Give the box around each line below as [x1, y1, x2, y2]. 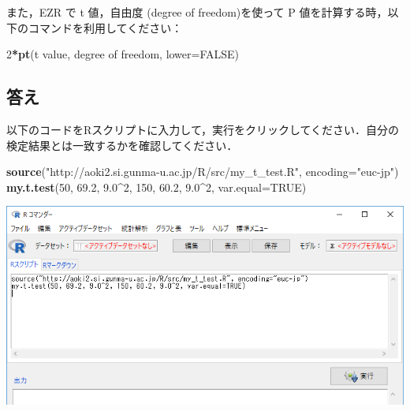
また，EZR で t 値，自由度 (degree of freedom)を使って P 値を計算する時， [6, 4, 388, 20]
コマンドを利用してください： [28, 19, 183, 35]
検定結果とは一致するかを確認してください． [6, 136, 238, 153]
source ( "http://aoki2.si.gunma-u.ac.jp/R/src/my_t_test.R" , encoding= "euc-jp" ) [6, 163, 399, 180]
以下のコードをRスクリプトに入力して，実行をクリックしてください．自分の [6, 121, 400, 137]
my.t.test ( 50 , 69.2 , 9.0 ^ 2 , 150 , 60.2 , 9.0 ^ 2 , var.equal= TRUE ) [6, 178, 307, 195]
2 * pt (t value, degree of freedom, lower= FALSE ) [6, 46, 240, 62]
